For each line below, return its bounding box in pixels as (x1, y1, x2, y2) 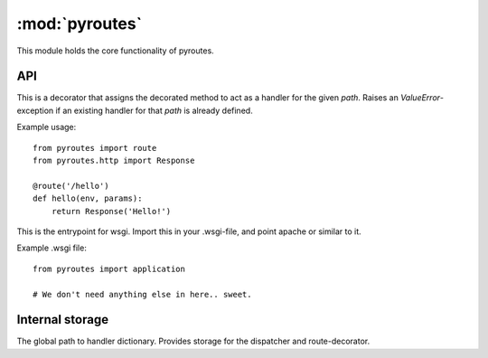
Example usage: (16, 122, 77, 133)
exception (16, 105, 54, 116)
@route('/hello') (33, 181, 109, 191)
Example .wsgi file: (16, 242, 88, 253)
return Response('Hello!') (51, 206, 172, 216)
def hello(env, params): (33, 193, 143, 203)
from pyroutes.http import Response (33, 155, 195, 166)
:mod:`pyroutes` (16, 14, 143, 33)
